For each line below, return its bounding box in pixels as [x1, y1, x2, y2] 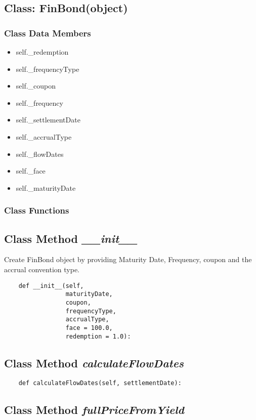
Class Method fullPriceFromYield [4, 402, 184, 417]
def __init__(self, [18, 282, 84, 289]
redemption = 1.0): [65, 332, 131, 340]
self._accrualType [16, 131, 72, 142]
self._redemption [16, 47, 69, 57]
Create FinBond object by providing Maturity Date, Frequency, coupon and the [4, 254, 252, 265]
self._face [16, 165, 46, 176]
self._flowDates [16, 148, 64, 159]
